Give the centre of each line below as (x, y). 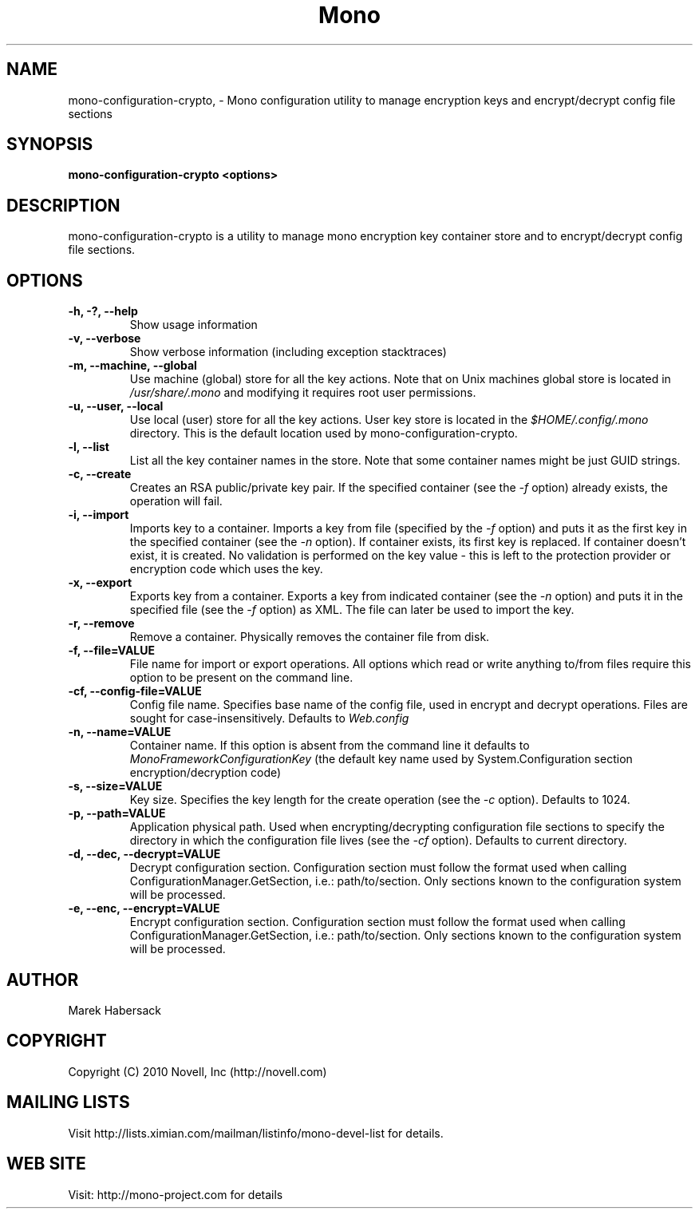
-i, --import (99, 515)
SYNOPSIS (50, 144)
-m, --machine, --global (132, 366)
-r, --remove (101, 623)
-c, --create (100, 474)
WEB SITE (46, 1164)
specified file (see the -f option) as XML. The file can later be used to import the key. (352, 610)
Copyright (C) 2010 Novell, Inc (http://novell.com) (197, 1071)
